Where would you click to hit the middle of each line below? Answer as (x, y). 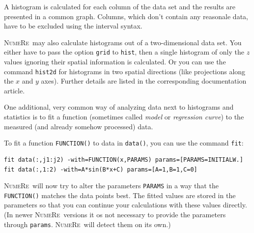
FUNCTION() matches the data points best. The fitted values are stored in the (120, 195)
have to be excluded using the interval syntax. (73, 26)
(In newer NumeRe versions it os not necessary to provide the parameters (115, 214)
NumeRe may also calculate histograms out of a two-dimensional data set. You (123, 42)
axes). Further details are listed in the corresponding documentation (144, 81)
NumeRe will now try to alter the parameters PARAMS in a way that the (111, 186)
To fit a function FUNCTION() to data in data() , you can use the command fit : (124, 143)
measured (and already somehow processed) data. (79, 126)
